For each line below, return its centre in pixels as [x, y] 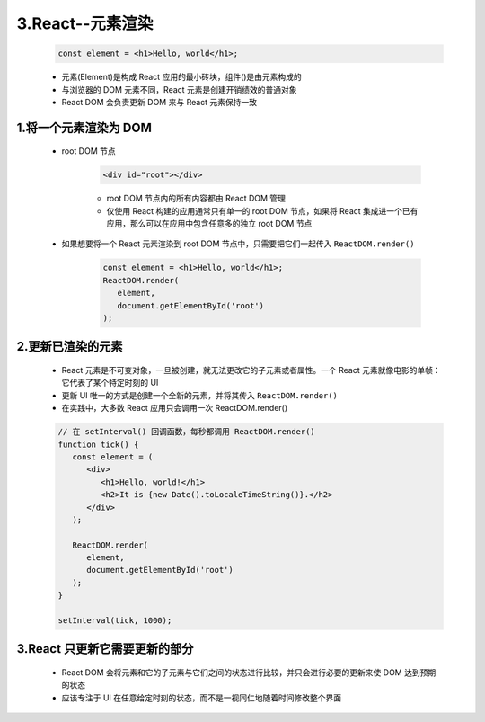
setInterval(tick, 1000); [115, 621]
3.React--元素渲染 [85, 23]
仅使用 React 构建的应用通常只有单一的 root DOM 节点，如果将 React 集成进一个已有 [262, 210]
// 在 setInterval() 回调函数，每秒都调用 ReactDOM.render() [187, 432]
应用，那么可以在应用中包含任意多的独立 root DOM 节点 [209, 224]
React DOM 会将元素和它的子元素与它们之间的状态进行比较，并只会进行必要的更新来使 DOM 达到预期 [249, 673]
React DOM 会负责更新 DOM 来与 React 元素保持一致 [159, 102]
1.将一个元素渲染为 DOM [84, 127]
